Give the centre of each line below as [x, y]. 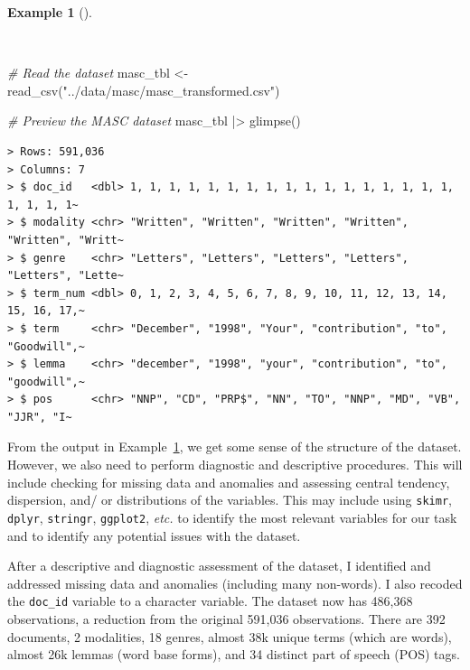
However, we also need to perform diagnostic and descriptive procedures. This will [235, 465]
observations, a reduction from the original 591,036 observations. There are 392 [226, 619]
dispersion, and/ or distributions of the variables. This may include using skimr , [230, 500]
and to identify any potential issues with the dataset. [154, 535]
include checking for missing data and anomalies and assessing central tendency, [229, 482]
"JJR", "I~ [40, 417]
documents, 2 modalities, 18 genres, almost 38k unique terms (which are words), [230, 636]
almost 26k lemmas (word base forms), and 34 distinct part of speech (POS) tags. [234, 654]
